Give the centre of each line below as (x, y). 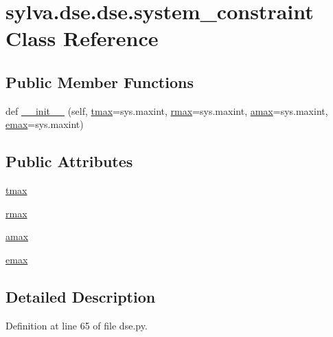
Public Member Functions (100, 81)
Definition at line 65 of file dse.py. (77, 325)
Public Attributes (69, 161)
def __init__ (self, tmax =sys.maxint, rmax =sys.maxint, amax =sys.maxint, (167, 110)
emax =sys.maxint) (45, 124)
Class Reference (82, 38)
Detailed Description (81, 296)
